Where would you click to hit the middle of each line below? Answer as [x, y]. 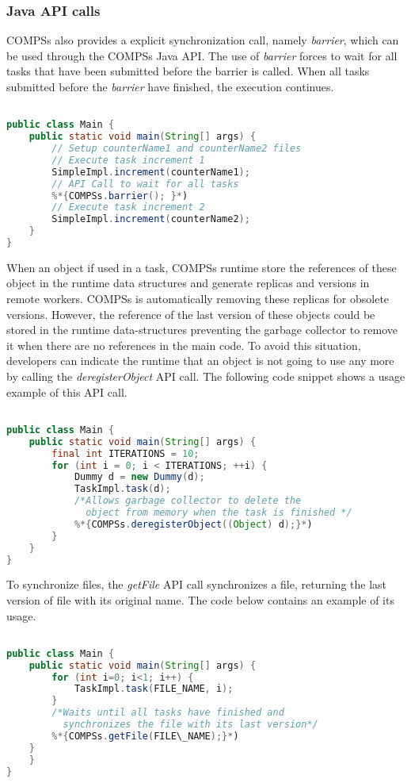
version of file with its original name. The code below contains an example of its [200, 599]
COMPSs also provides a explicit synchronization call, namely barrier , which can [203, 40]
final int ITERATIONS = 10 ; [126, 453]
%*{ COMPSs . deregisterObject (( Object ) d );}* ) [193, 524]
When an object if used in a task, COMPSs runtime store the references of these [202, 267]
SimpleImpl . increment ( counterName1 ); [151, 172]
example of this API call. [67, 391]
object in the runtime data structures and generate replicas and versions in [188, 283]
